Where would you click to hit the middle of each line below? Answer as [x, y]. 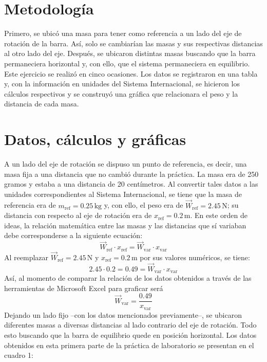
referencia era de [30, 205]
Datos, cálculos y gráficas [95, 139]
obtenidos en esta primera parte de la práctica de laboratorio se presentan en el [129, 345]
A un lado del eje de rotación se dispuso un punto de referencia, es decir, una [126, 164]
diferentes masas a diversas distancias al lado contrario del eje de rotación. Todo [130, 325]
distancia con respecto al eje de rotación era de [78, 215]
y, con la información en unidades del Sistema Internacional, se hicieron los [122, 84]
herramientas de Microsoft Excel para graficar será [84, 288]
